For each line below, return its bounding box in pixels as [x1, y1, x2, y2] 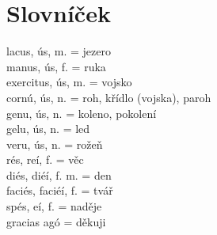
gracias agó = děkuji [6, 213, 106, 229]
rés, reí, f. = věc [6, 151, 84, 168]
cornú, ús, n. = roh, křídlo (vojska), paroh [6, 89, 211, 105]
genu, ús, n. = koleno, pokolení [6, 104, 157, 121]
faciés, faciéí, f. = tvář [6, 182, 113, 199]
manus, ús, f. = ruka [6, 58, 106, 74]
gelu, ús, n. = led [6, 120, 90, 137]
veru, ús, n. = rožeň [6, 135, 103, 152]
